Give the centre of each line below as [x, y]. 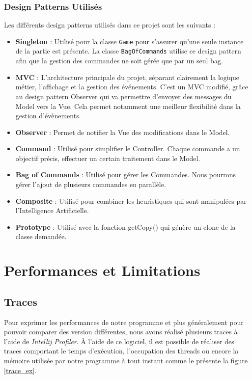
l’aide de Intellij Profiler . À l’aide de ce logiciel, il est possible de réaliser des [119, 341]
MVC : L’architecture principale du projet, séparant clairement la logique [127, 77]
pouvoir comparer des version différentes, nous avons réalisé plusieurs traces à [121, 332]
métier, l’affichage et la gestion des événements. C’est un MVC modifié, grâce [132, 87]
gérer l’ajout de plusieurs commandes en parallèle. [91, 184]
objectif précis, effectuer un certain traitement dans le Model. [108, 158]
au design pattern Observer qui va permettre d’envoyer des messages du [124, 96]
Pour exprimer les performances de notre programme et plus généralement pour [124, 322]
